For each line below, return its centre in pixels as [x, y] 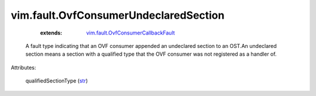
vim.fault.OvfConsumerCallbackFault [130, 33]
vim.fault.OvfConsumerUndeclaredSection [118, 15]
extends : [51, 33]
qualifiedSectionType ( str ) [56, 81]
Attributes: [23, 67]
